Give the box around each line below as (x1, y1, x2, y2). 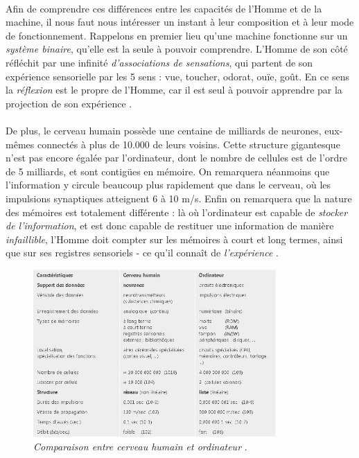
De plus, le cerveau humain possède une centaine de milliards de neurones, (6, 123, 322, 137)
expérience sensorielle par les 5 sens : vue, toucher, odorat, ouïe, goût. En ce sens (6, 69, 349, 83)
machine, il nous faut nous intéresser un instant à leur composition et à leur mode (6, 15, 354, 29)
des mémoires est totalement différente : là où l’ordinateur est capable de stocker (6, 204, 348, 219)
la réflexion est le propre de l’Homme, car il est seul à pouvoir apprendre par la (6, 82, 342, 97)
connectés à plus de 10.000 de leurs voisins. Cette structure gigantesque (37, 136, 340, 151)
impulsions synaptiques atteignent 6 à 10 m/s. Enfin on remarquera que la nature (6, 191, 352, 205)
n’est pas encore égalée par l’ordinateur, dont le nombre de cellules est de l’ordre (6, 150, 347, 165)
